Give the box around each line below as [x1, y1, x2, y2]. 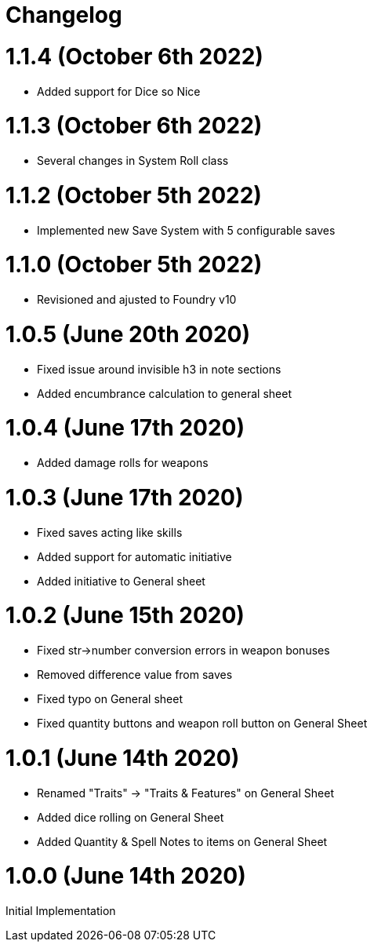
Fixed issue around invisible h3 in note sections [37, 362, 281, 376]
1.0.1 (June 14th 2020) [5, 744, 240, 771]
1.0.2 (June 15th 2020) [5, 602, 245, 629]
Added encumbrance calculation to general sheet [37, 386, 292, 400]
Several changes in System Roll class [37, 154, 229, 167]
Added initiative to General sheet [37, 574, 205, 588]
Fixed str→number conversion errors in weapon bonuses [37, 644, 330, 657]
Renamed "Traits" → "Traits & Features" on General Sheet [37, 786, 334, 800]
